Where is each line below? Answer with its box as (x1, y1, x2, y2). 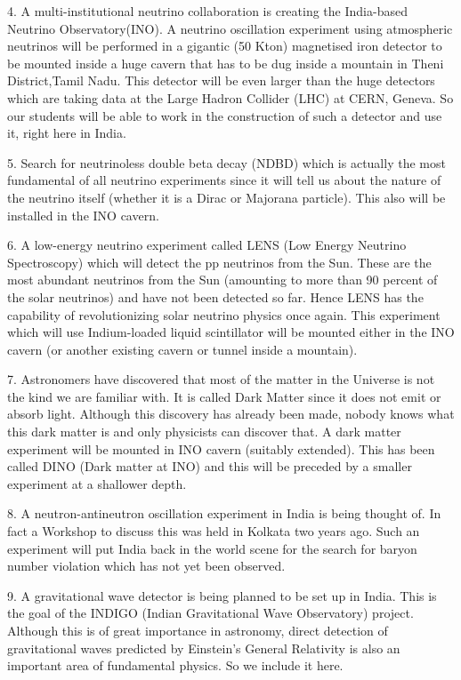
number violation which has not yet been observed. (7, 556, 286, 575)
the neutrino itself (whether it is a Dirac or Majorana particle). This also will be (7, 188, 446, 206)
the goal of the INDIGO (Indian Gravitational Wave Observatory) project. (7, 604, 414, 622)
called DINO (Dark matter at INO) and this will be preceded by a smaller (7, 457, 412, 476)
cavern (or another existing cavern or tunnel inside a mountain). (7, 340, 358, 358)
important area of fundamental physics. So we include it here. (7, 656, 344, 675)
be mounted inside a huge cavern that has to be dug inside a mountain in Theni (7, 53, 444, 72)
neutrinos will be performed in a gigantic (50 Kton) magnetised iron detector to (7, 36, 442, 55)
